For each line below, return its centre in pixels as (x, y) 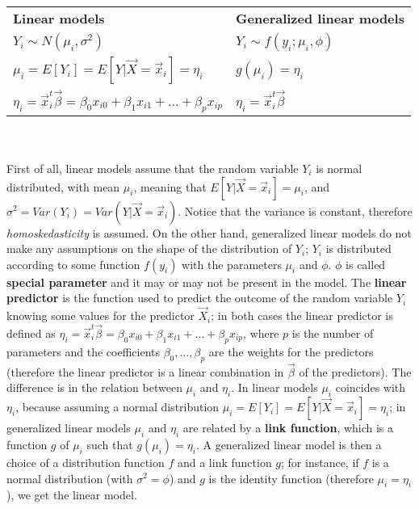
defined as (31, 332)
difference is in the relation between (94, 387)
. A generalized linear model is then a (289, 444)
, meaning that (170, 186)
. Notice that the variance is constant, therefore (295, 210)
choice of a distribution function (86, 462)
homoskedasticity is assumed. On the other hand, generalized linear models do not (209, 232)
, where (261, 332)
